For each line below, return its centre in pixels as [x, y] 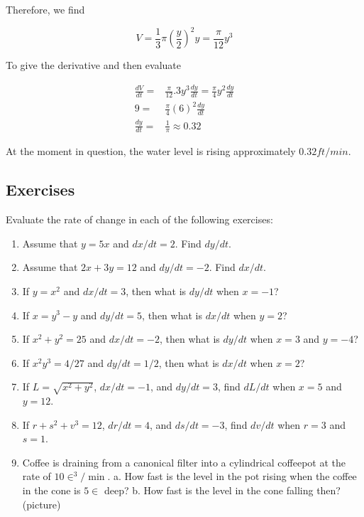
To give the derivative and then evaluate [93, 65]
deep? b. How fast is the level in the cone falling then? [222, 490]
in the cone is [51, 490]
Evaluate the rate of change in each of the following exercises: [139, 219]
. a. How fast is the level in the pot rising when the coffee [232, 476]
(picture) [42, 504]
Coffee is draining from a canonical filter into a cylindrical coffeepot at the [184, 462]
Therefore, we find [45, 9]
